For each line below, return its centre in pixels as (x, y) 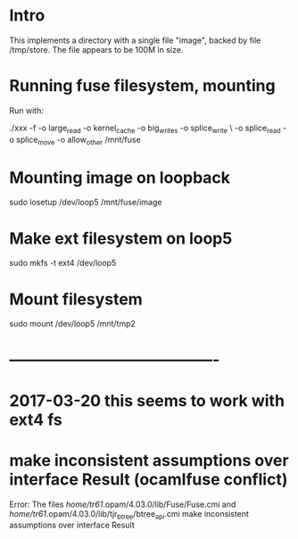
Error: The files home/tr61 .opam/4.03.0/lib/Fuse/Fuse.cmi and (123, 504)
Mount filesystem (76, 299)
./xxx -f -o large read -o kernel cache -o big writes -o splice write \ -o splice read (145, 129)
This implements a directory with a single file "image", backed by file (135, 40)
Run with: (27, 110)
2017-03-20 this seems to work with (147, 400)
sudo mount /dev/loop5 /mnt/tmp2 (73, 324)
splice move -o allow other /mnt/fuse (79, 141)
